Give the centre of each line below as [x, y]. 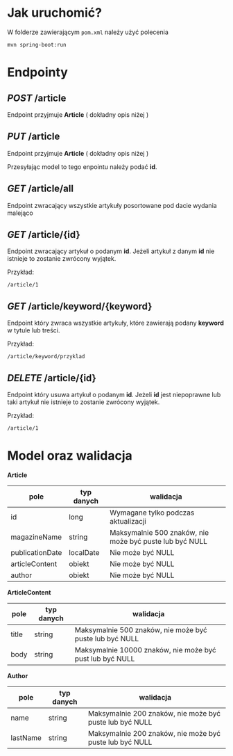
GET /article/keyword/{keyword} [80, 306]
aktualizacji [128, 521]
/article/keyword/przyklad [46, 357]
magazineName [36, 537]
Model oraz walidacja [70, 456]
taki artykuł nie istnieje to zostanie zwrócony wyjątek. [84, 402]
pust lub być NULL [105, 659]
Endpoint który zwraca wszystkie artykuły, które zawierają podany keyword [115, 323]
